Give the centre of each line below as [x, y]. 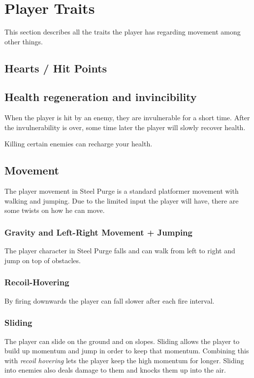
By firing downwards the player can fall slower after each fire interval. [110, 300]
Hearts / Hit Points [56, 68]
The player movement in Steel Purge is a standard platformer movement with [122, 191]
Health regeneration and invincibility [101, 97]
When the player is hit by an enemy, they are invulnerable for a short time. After [127, 118]
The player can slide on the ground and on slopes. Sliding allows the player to [122, 341]
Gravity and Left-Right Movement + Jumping [98, 232]
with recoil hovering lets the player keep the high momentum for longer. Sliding [124, 360]
